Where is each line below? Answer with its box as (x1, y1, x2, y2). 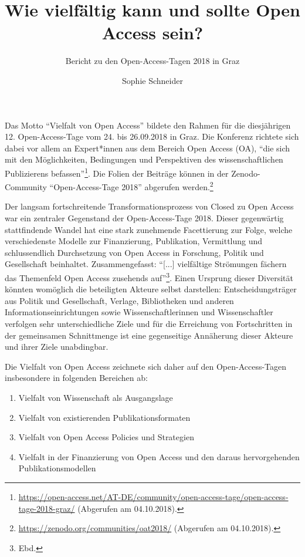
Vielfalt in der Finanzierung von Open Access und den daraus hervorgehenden (18, 450, 300, 463)
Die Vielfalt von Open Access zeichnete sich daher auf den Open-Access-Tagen (5, 360, 287, 372)
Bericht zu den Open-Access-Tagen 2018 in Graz (65, 55, 240, 67)
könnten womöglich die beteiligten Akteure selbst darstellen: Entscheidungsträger (5, 283, 297, 295)
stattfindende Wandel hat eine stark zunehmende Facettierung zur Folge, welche (5, 223, 293, 235)
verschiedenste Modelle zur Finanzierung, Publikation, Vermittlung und (5, 235, 263, 247)
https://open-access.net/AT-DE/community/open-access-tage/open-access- (18, 490, 289, 502)
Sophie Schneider (122, 74, 183, 86)
